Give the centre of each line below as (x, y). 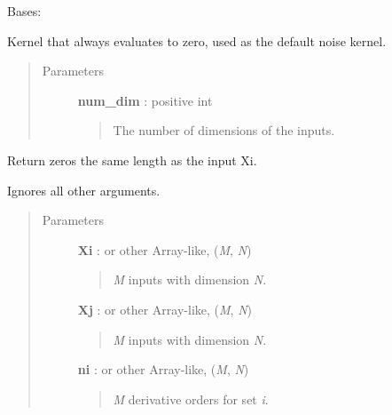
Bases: (24, 11)
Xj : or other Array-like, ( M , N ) (165, 309)
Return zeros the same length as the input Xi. (132, 160)
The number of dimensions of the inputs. (224, 130)
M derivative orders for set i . (191, 399)
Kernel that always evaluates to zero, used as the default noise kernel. (197, 40)
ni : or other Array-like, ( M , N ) (163, 369)
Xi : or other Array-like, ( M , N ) (165, 249)
